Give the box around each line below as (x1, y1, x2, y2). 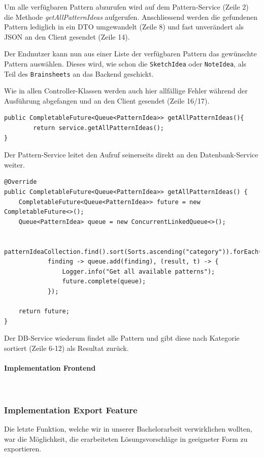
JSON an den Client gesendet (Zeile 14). (4, 31, 130, 42)
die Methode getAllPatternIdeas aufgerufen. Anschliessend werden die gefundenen (4, 11, 258, 22)
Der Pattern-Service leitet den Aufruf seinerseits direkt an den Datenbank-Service (4, 149, 258, 160)
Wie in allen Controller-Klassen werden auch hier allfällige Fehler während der (4, 85, 248, 96)
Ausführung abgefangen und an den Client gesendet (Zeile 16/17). (4, 95, 210, 106)
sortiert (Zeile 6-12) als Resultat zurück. (4, 342, 129, 353)
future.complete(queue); (62, 278, 146, 285)
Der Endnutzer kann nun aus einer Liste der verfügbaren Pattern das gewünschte (4, 48, 257, 59)
